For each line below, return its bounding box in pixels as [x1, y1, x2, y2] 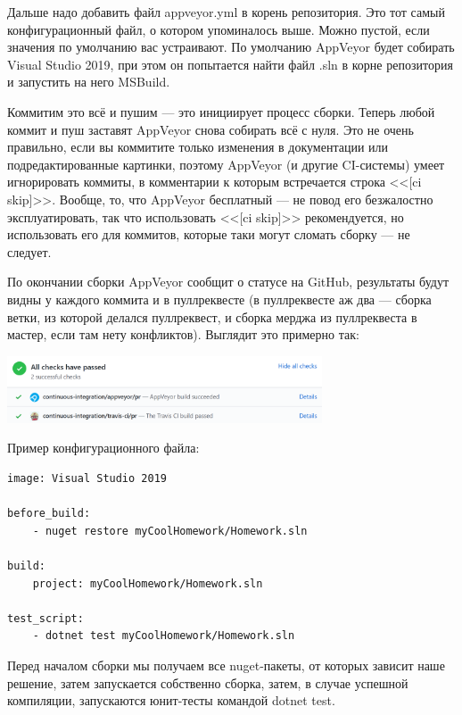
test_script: [7, 611, 84, 625]
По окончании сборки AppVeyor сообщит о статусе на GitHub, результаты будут [7, 272, 450, 291]
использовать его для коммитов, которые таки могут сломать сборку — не [7, 225, 410, 244]
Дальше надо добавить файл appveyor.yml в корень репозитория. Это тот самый [7, 3, 445, 21]
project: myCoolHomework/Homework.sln [32, 577, 263, 590]
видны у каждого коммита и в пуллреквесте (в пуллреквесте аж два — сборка [7, 289, 432, 308]
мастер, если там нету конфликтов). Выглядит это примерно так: [7, 325, 359, 344]
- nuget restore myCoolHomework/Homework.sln [32, 524, 308, 537]
